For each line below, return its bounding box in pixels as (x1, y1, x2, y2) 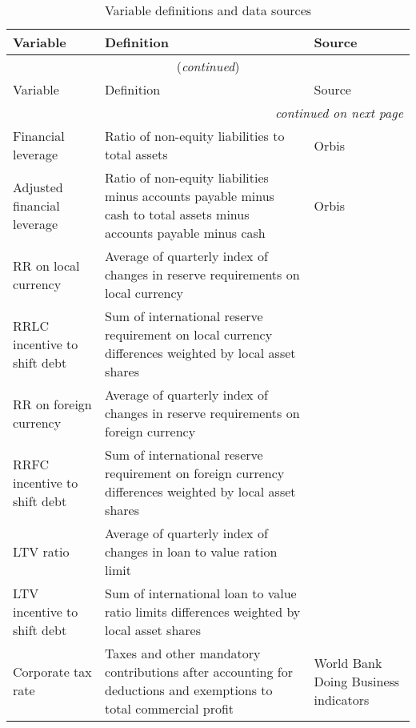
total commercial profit (105, 699, 234, 718)
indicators (314, 690, 370, 709)
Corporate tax (13, 662, 92, 681)
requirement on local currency (105, 325, 273, 344)
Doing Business (314, 671, 400, 690)
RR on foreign (13, 394, 92, 413)
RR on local (13, 255, 80, 275)
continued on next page (275, 103, 403, 122)
